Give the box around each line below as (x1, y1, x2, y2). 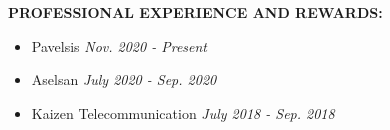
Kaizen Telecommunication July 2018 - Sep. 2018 (31, 102, 335, 123)
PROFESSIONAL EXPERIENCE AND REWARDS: (8, 2, 383, 22)
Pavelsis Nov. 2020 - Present (31, 35, 208, 56)
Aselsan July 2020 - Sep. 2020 (31, 69, 217, 90)
